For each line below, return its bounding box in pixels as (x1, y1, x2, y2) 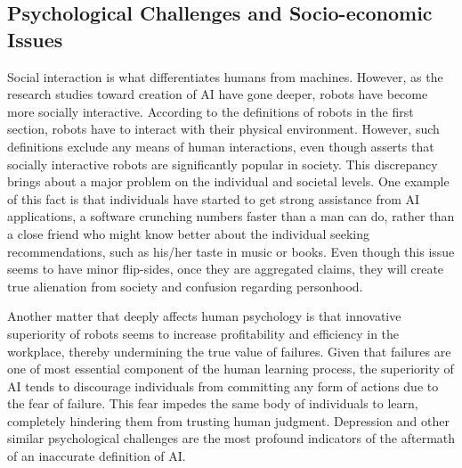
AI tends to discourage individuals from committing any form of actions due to (7, 376, 439, 395)
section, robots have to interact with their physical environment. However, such (7, 119, 440, 138)
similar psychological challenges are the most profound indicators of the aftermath (7, 429, 456, 447)
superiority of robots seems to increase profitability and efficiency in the (7, 324, 400, 342)
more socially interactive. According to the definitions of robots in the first (7, 102, 414, 120)
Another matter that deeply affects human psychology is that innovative (7, 307, 401, 325)
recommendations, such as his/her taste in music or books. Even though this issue (7, 242, 455, 260)
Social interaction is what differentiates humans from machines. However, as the (7, 67, 443, 86)
